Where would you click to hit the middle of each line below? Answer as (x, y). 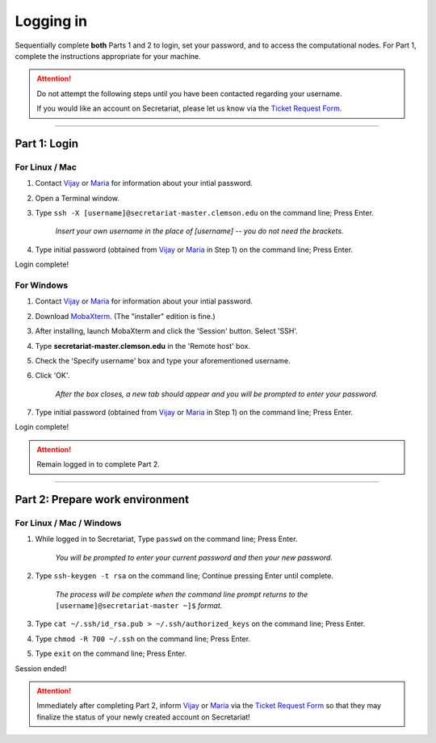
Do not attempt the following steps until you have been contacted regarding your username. (189, 94)
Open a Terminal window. (78, 198)
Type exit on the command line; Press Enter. (111, 653)
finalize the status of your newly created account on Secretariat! (143, 717)
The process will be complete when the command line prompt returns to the (182, 594)
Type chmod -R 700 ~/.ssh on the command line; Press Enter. (143, 639)
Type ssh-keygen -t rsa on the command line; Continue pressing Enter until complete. (184, 576)
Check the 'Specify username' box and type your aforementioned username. (163, 360)
